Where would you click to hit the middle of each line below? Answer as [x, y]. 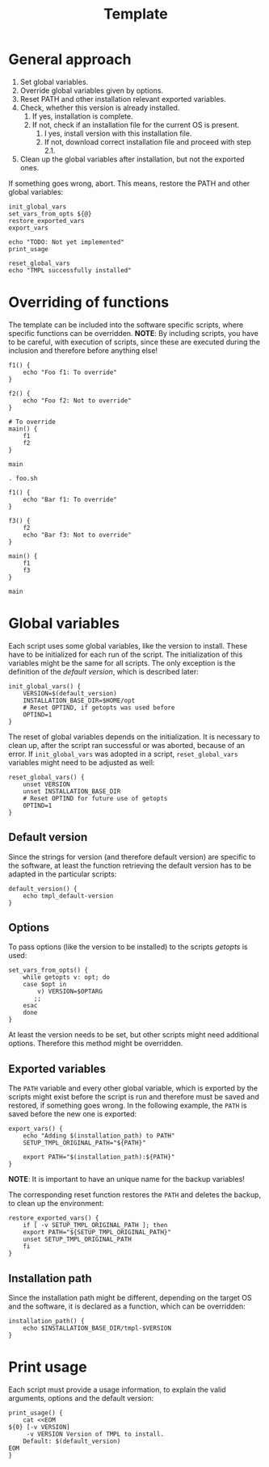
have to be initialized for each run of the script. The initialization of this [126, 654]
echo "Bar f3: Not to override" [77, 535]
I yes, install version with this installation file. [118, 133]
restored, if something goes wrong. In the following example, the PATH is [128, 1106]
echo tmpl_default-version [68, 896]
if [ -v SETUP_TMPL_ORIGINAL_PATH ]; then [95, 1225]
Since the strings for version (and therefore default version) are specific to [132, 856]
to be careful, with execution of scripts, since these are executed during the [134, 342]
